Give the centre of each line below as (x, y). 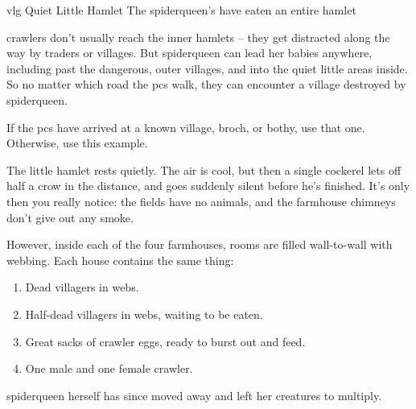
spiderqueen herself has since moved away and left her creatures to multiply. (194, 395)
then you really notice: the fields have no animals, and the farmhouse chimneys (201, 201)
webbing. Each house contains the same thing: (120, 260)
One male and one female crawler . (109, 368)
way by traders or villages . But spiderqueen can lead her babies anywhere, (189, 53)
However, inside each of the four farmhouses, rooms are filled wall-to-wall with (200, 244)
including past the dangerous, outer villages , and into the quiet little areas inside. (207, 68)
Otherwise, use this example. (77, 143)
